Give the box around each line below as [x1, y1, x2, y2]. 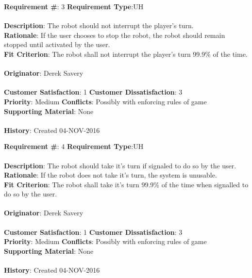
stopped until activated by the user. [4, 39, 110, 49]
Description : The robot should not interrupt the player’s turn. [4, 20, 194, 31]
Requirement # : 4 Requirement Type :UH [4, 141, 144, 151]
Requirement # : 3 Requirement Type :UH [4, 1, 144, 11]
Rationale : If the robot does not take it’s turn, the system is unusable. [4, 170, 217, 180]
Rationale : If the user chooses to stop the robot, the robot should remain [4, 30, 225, 40]
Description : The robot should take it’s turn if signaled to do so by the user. [4, 160, 236, 170]
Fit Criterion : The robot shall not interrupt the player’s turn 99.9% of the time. [4, 49, 248, 59]
